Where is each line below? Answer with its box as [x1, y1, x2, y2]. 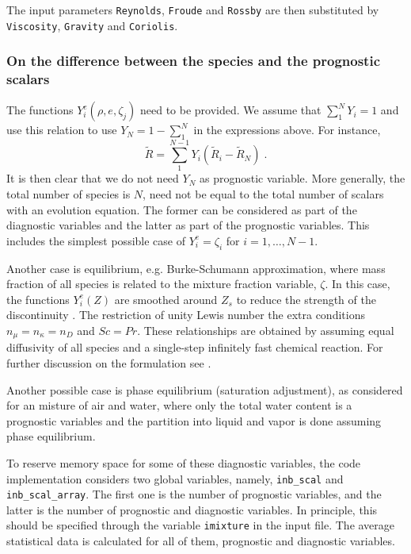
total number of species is [6, 185, 131, 202]
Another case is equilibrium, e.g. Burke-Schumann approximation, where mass [6, 260, 386, 276]
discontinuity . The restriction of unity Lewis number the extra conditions [6, 306, 365, 323]
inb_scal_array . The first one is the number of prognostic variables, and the [6, 486, 382, 502]
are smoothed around [114, 290, 218, 307]
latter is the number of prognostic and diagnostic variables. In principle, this [6, 501, 378, 517]
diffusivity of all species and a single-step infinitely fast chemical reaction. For [6, 339, 383, 356]
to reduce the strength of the [236, 290, 376, 307]
